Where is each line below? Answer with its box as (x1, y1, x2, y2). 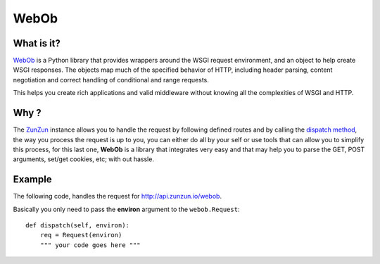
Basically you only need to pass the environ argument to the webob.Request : (13, 205, 240, 213)
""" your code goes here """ (39, 241, 141, 249)
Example (13, 173, 52, 186)
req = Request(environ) (39, 231, 122, 239)
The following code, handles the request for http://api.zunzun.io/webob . (13, 192, 222, 201)
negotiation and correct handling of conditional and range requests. (13, 75, 209, 84)
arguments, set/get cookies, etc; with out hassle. (13, 155, 155, 163)
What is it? (13, 37, 61, 49)
